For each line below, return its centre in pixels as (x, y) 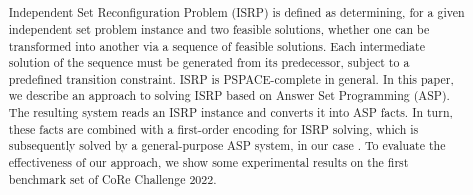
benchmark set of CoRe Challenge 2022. (112, 178)
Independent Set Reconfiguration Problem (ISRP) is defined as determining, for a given (236, 12)
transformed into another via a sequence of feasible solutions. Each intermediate (216, 45)
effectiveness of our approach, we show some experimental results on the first (208, 162)
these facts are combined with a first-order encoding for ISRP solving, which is (213, 128)
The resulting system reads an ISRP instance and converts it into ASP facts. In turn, (230, 112)
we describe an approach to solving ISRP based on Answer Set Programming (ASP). (229, 95)
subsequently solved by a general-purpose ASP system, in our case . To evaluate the (227, 145)
